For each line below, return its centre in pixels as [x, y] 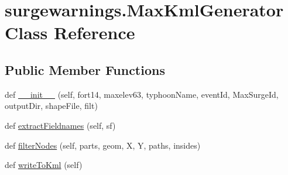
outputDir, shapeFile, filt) [51, 106]
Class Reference [70, 32]
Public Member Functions [85, 69]
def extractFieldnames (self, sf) [60, 125]
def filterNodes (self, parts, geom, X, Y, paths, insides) [103, 145]
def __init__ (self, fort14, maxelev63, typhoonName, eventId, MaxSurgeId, [142, 94]
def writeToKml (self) [44, 165]
